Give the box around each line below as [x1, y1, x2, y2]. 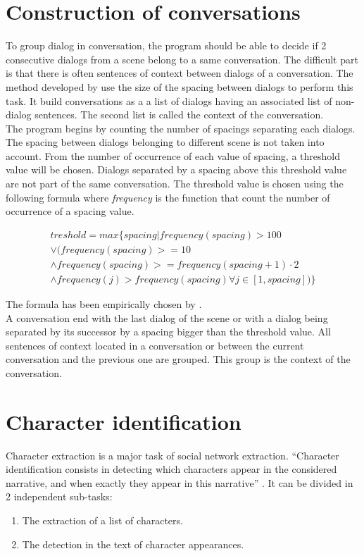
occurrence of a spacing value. [6, 204, 134, 218]
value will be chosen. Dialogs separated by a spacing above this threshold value [6, 162, 347, 177]
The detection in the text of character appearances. [22, 536, 244, 551]
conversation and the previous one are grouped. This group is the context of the [6, 352, 351, 366]
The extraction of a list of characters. [22, 513, 183, 528]
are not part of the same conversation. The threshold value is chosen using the [6, 176, 344, 191]
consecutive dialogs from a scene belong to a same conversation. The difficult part [6, 51, 358, 66]
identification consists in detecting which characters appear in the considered [6, 462, 337, 476]
